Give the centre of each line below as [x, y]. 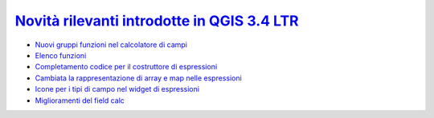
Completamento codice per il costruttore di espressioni [126, 67]
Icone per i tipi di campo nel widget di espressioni [117, 89]
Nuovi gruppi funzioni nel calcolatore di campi [111, 45]
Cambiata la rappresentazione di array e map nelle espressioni [139, 78]
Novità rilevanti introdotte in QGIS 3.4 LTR [157, 21]
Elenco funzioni [61, 55]
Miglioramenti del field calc [80, 100]
